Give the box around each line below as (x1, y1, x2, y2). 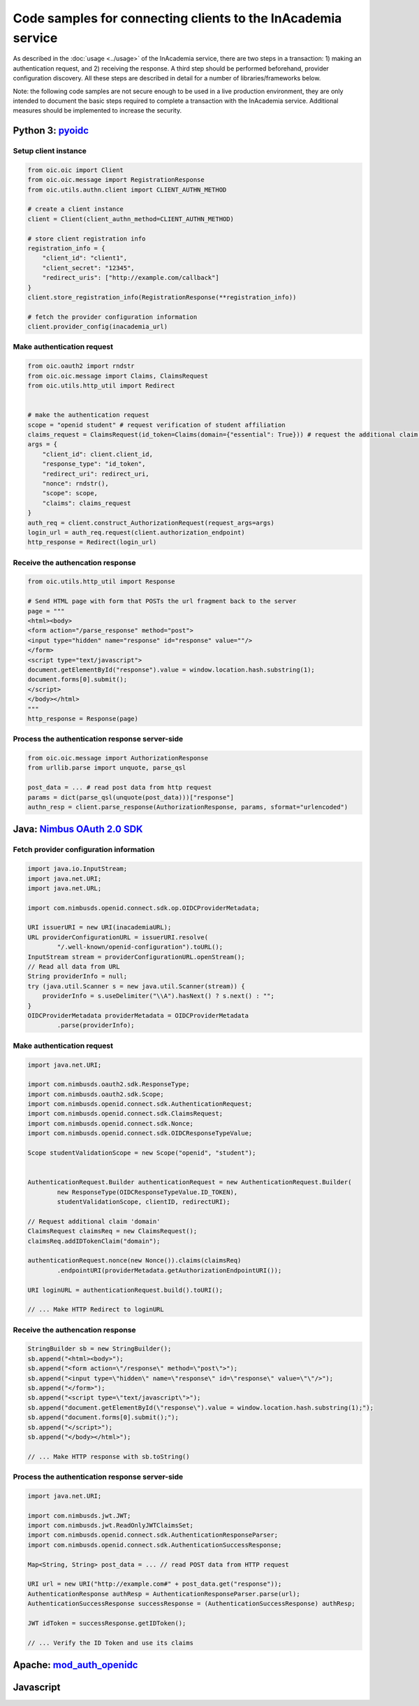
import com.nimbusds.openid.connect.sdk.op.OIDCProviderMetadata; (27, 904, 260, 912)
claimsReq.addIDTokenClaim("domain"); (27, 1237, 161, 1245)
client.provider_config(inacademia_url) (27, 322, 168, 331)
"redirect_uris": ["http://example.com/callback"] (42, 273, 219, 282)
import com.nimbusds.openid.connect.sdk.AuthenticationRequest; (27, 1100, 253, 1108)
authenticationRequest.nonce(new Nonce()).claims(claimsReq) (27, 1256, 242, 1265)
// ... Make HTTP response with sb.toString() (27, 1452, 190, 1460)
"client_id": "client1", (42, 254, 128, 262)
